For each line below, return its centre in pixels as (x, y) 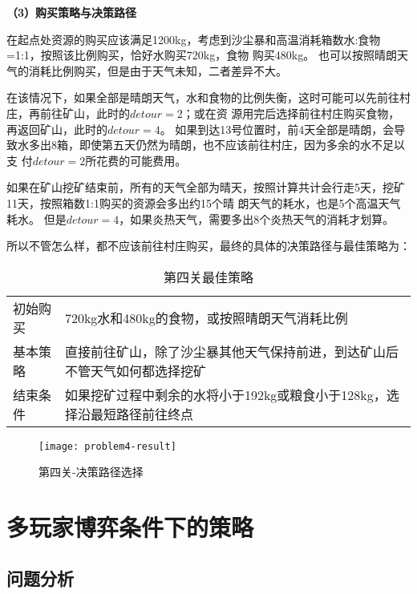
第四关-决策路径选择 (91, 472)
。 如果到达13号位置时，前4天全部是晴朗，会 (277, 129)
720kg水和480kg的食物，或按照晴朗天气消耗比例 (206, 317)
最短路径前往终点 (142, 414)
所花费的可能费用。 (136, 160)
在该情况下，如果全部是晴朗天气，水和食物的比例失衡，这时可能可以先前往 (203, 97)
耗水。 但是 (36, 218)
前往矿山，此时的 (85, 113)
